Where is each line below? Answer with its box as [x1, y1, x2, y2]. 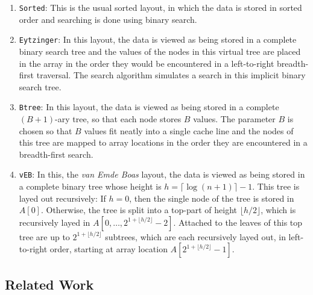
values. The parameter [193, 112, 276, 125]
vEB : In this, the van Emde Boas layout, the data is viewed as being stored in [19, 168, 305, 181]
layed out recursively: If [19, 191, 106, 204]
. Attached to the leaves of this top [173, 216, 303, 228]
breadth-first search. [19, 147, 93, 160]
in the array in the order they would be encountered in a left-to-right [19, 57, 274, 69]
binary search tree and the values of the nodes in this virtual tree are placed [19, 45, 301, 57]
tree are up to [19, 230, 70, 243]
